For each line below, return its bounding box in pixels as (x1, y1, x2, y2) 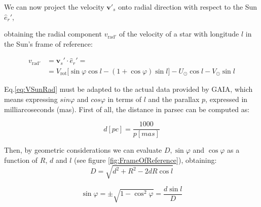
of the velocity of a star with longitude (119, 28, 239, 39)
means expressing (4, 93, 58, 104)
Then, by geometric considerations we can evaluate (4, 145, 162, 155)
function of (4, 154, 38, 165)
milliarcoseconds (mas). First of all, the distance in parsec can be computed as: (4, 103, 250, 114)
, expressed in (205, 93, 248, 104)
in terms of (107, 93, 142, 104)
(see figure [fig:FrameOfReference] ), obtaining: (74, 154, 217, 165)
